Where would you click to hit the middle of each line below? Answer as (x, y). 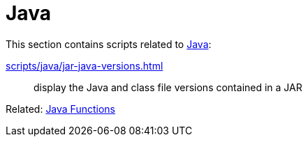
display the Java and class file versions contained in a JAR (168, 87)
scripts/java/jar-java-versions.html (85, 65)
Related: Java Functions (60, 109)
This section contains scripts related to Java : (109, 44)
